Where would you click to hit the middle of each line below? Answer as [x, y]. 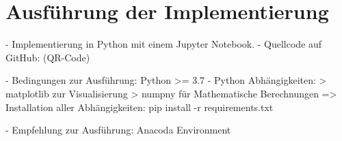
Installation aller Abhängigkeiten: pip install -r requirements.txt [140, 107]
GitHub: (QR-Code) [48, 57]
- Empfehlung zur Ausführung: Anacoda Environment [118, 130]
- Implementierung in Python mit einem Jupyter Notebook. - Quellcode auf [164, 44]
